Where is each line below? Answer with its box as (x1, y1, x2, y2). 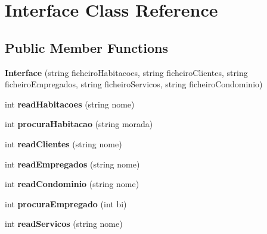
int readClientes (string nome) (5, 137, 122, 150)
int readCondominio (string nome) (5, 178, 139, 190)
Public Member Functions (5, 38, 168, 56)
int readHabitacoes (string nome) (5, 97, 135, 110)
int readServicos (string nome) (5, 217, 123, 230)
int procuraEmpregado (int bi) (5, 197, 127, 210)
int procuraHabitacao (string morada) (5, 118, 153, 130)
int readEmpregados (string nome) (5, 157, 140, 170)
